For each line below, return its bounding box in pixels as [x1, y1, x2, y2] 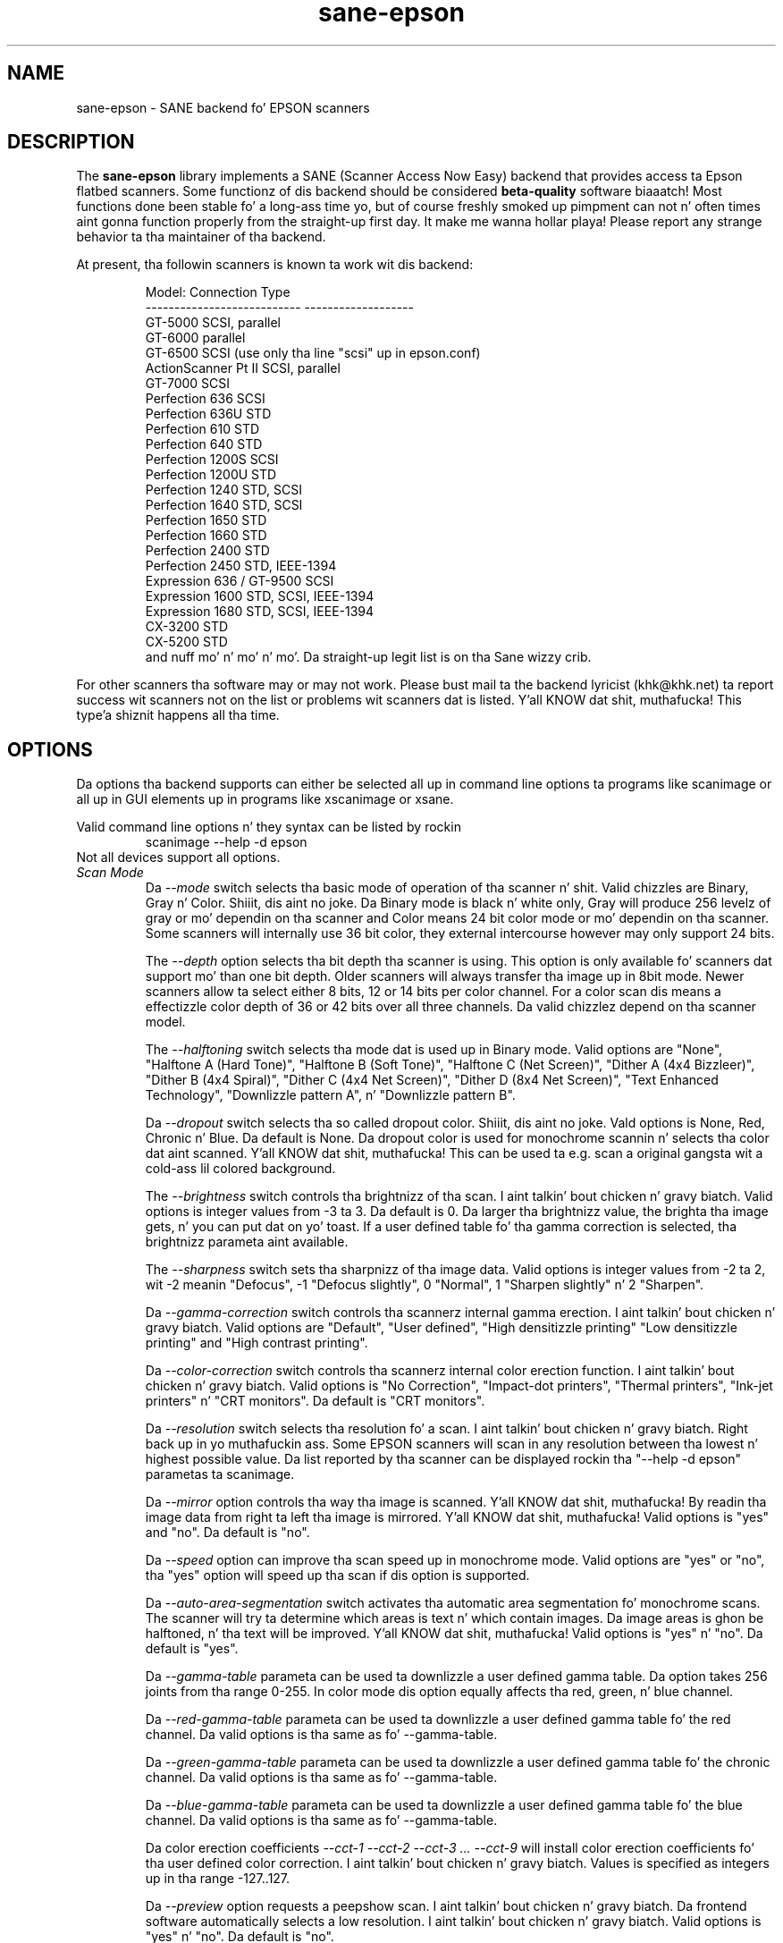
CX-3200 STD [145, 619, 229, 635]
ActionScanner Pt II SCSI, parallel [145, 360, 341, 376]
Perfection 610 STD [145, 421, 260, 437]
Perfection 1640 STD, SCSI [145, 497, 303, 513]
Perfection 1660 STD [145, 528, 267, 544]
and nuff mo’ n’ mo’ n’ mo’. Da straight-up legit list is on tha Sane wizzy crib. [145, 649, 592, 665]
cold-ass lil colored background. [145, 1161, 336, 1177]
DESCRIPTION [7, 131, 135, 154]
